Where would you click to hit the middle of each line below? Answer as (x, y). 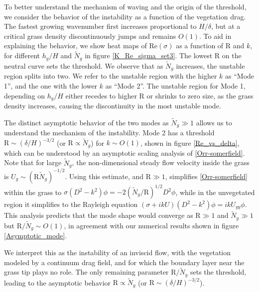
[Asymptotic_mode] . (36, 236)
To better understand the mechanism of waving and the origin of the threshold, (125, 6)
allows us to (214, 122)
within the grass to (33, 192)
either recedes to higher (101, 95)
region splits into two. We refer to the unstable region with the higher (111, 76)
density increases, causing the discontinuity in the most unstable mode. (113, 105)
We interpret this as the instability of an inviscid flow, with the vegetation (118, 252)
